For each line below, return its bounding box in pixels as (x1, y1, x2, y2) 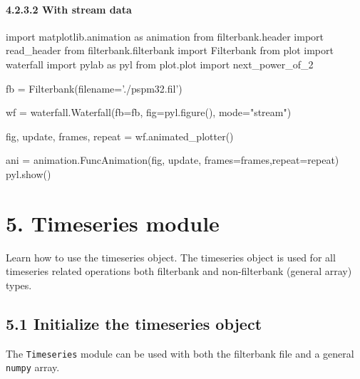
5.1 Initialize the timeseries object (6, 312, 262, 334)
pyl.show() (6, 166, 51, 181)
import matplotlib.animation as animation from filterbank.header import (6, 28, 324, 43)
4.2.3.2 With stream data (6, 1, 132, 16)
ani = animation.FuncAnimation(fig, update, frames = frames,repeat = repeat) (6, 152, 339, 167)
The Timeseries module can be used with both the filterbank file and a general (6, 346, 354, 360)
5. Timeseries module (6, 208, 220, 237)
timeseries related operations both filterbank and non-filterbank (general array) (6, 264, 352, 279)
